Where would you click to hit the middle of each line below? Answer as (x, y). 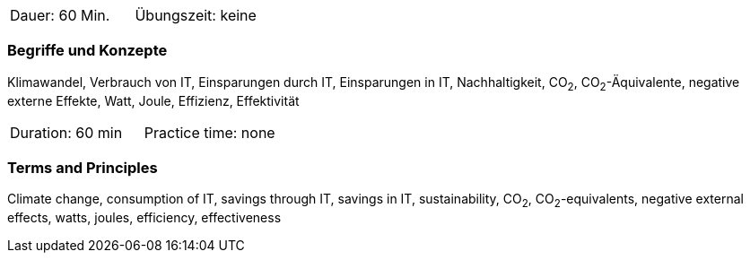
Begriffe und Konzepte (87, 51)
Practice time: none (209, 132)
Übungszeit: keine (196, 15)
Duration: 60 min (66, 132)
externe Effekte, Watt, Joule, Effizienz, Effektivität (153, 100)
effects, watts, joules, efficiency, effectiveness (144, 218)
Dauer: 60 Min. (60, 15)
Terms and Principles (83, 167)
